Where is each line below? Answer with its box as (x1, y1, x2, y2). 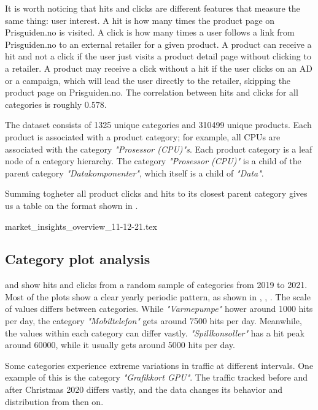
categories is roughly (5, 97, 82, 110)
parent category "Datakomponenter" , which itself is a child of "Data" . (5, 166, 264, 179)
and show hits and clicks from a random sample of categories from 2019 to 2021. (5, 278, 308, 291)
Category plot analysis (5, 249, 150, 268)
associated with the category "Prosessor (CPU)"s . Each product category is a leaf (5, 142, 312, 155)
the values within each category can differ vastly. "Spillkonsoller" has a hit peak (5, 326, 304, 339)
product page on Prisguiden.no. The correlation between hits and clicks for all (5, 86, 298, 99)
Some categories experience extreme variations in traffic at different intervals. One (5, 359, 314, 371)
